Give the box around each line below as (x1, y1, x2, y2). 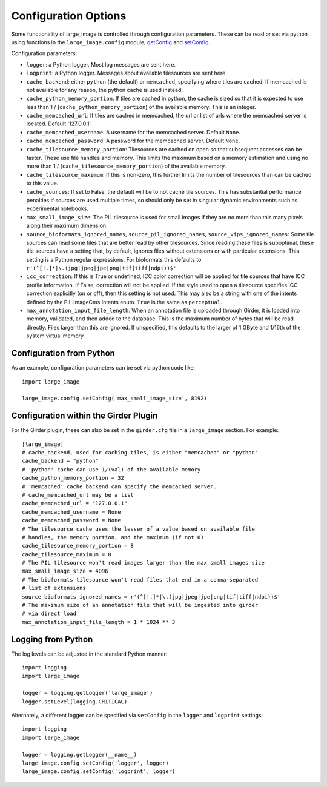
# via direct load (22, 610, 77, 617)
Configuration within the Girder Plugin (11, 411, 158, 421)
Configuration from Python (11, 348, 115, 359)
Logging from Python (11, 634, 93, 645)
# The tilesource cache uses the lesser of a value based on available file (22, 525, 256, 533)
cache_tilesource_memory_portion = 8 (22, 542, 134, 550)
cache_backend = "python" (22, 457, 99, 465)
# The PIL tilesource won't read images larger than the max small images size (22, 559, 265, 566)
